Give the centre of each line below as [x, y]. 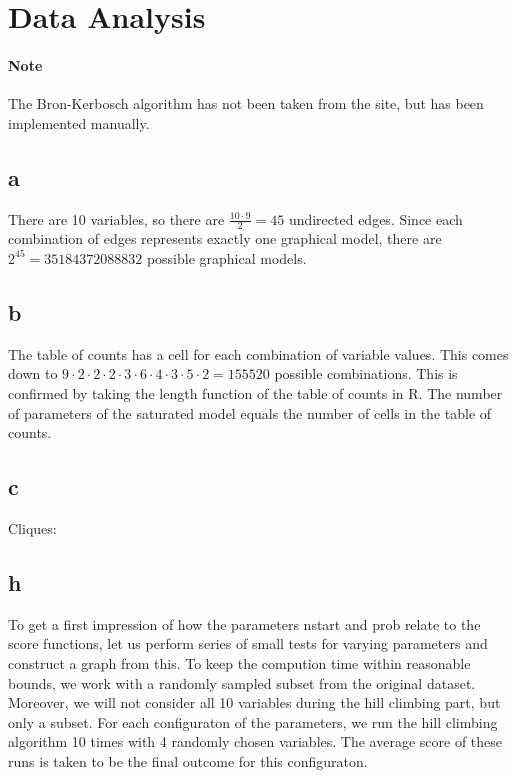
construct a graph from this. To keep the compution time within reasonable [239, 662]
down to [33, 373]
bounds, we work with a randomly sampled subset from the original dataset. [242, 682]
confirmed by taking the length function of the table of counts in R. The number [255, 392]
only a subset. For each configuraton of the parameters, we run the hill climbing [253, 721]
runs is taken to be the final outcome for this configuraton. [188, 760]
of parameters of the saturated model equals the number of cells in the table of [250, 412]
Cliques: [32, 527]
